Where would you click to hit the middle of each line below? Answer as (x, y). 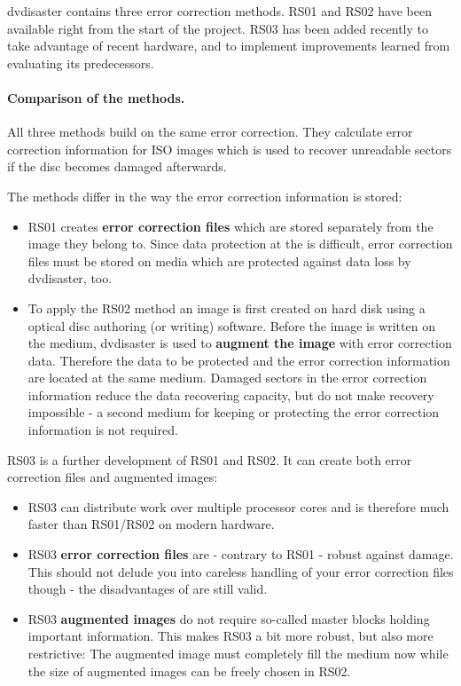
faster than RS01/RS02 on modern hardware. (151, 524)
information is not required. (103, 430)
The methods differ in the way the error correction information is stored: (205, 196)
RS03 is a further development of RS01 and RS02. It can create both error (210, 459)
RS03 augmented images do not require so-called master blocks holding (229, 618)
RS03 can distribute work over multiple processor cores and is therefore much (238, 506)
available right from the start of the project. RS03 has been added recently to (218, 28)
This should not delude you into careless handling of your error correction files (241, 571)
